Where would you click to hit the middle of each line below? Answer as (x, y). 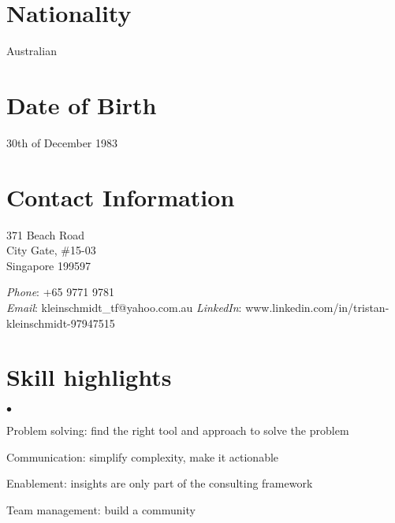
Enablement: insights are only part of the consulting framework (160, 483)
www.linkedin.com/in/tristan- (317, 307)
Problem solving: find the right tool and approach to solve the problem (178, 430)
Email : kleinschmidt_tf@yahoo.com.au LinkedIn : (124, 307)
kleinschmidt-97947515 (61, 323)
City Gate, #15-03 (51, 250)
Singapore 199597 (49, 265)
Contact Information (121, 197)
